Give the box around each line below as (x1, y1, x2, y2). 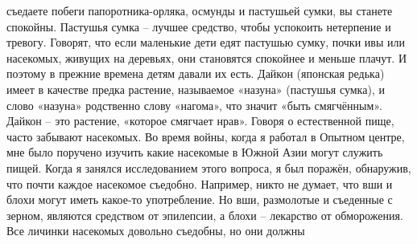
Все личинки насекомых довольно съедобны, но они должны (6, 222, 305, 239)
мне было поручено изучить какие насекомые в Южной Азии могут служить (6, 144, 383, 161)
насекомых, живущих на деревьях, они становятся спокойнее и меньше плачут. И (6, 49, 407, 66)
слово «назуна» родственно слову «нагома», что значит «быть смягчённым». (6, 96, 382, 113)
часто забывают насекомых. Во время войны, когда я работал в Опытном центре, (6, 128, 405, 144)
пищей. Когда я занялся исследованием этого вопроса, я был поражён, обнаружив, (6, 159, 411, 176)
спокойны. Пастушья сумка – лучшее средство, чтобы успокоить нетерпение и (6, 18, 391, 35)
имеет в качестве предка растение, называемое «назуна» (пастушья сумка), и (6, 80, 385, 97)
